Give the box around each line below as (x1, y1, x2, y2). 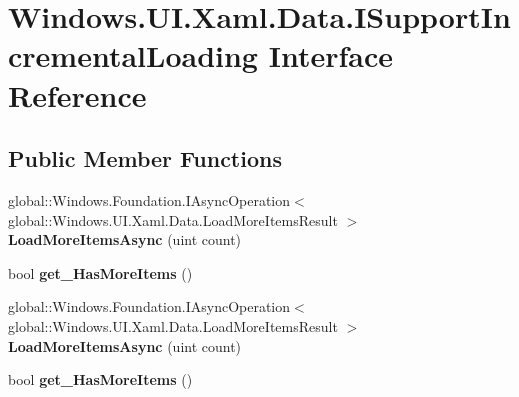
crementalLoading (8, 35, 258, 76)
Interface (268, 35, 393, 76)
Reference (8, 74, 147, 115)
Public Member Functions (8, 143, 282, 174)
